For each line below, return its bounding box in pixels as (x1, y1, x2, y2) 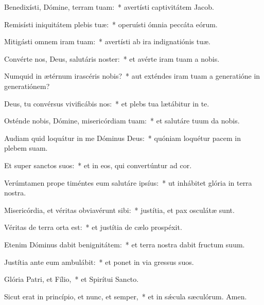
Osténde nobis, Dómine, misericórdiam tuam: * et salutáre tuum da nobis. (4, 115, 240, 126)
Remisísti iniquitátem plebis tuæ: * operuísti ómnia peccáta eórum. (4, 19, 218, 29)
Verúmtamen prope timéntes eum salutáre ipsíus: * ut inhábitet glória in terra (4, 177, 252, 188)
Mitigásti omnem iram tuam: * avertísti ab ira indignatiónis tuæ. (4, 36, 210, 47)
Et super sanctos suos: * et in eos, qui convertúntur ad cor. (4, 159, 192, 170)
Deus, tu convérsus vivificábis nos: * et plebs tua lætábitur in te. (4, 98, 209, 109)
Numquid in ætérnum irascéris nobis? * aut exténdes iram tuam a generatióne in (4, 70, 260, 81)
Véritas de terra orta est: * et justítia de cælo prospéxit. (4, 222, 182, 232)
